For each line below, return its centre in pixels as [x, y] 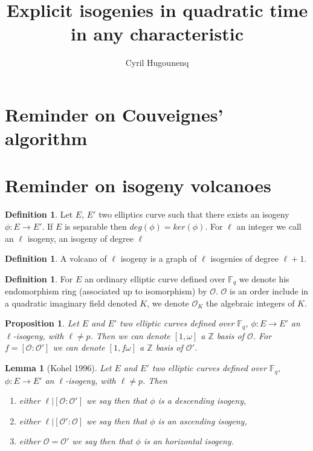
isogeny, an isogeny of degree [80, 238]
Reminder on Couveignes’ [114, 114]
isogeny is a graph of [159, 258]
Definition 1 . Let [39, 214]
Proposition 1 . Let [42, 323]
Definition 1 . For [39, 278]
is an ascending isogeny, [202, 420]
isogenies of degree [244, 258]
